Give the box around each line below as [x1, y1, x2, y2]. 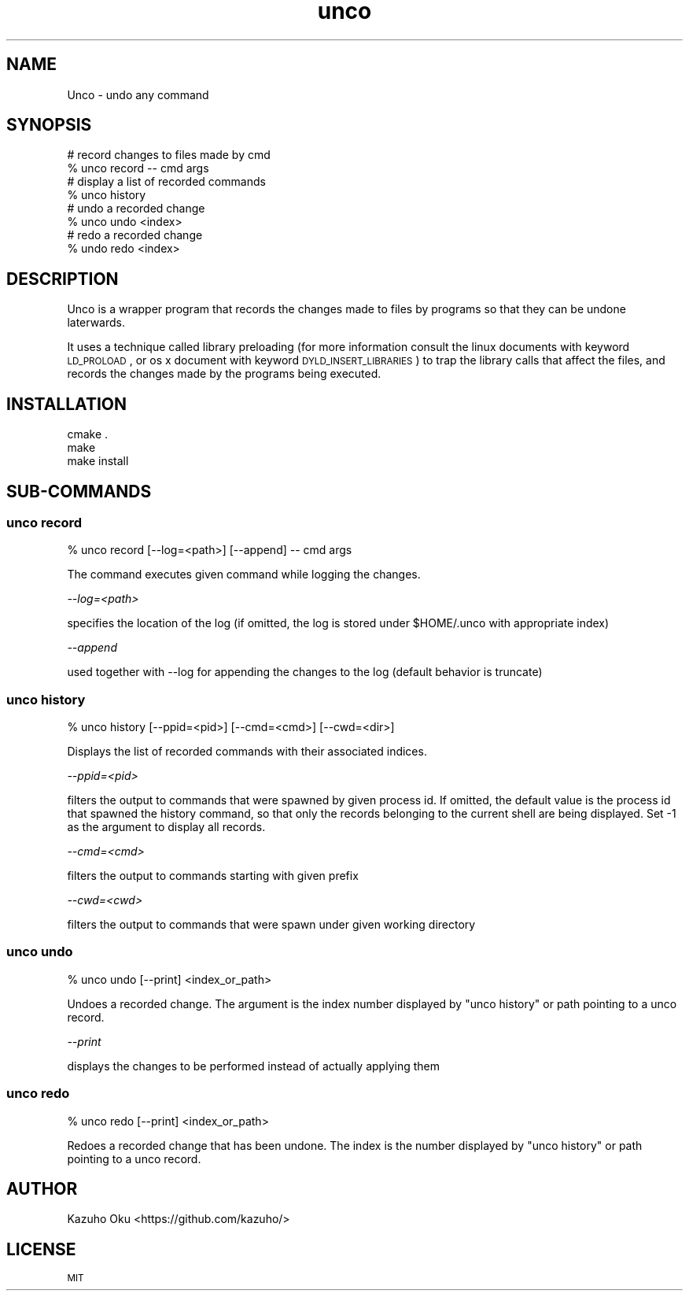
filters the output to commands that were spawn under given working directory [67, 918, 476, 932]
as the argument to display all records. [67, 820, 266, 834]
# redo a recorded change [67, 228, 203, 242]
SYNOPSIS [6, 115, 92, 135]
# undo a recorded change [67, 201, 205, 216]
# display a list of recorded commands [67, 175, 266, 189]
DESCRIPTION [6, 268, 119, 289]
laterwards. [67, 316, 125, 330]
